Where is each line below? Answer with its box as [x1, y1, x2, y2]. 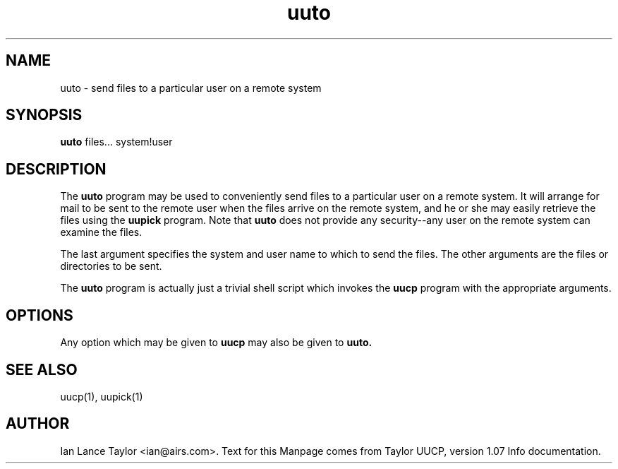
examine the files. [60, 226, 143, 239]
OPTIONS [6, 306, 73, 324]
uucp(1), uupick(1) [60, 390, 143, 403]
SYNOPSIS [6, 106, 83, 124]
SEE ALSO [6, 360, 78, 379]
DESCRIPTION [6, 160, 107, 178]
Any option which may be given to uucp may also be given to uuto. [60, 336, 372, 349]
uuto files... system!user [60, 136, 173, 148]
